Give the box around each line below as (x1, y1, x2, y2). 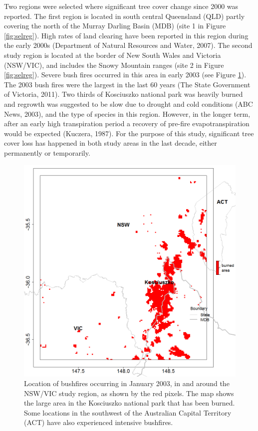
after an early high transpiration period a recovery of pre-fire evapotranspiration (4, 118, 250, 129)
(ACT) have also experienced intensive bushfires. (24, 417, 173, 428)
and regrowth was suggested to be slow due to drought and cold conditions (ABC (4, 98, 253, 109)
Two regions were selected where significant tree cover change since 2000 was (4, 1, 239, 11)
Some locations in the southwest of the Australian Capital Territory (24, 407, 232, 418)
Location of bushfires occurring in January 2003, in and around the (24, 378, 230, 389)
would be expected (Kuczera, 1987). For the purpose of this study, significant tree (4, 128, 254, 138)
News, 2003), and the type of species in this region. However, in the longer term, (4, 108, 251, 119)
